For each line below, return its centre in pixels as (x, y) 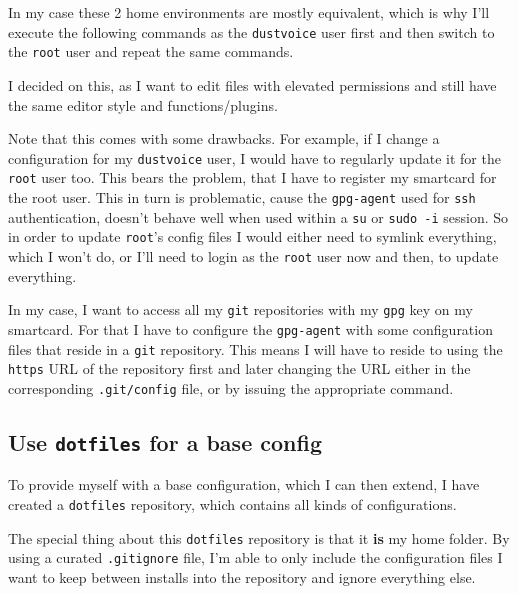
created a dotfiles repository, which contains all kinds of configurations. (232, 503)
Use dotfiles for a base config (165, 441)
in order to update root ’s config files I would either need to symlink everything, (252, 236)
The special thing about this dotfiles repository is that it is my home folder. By (259, 537)
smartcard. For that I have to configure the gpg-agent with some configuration (250, 328)
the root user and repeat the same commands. (151, 51)
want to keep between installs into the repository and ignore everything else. (242, 576)
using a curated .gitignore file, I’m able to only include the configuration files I (255, 557)
